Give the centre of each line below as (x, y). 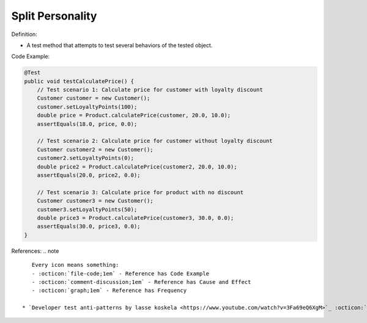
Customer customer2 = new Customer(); (95, 149)
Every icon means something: (75, 265)
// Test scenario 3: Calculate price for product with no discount (140, 192)
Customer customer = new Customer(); (94, 98)
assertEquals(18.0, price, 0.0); (87, 124)
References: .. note (35, 251)
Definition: (24, 34)
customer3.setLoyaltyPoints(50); (87, 209)
